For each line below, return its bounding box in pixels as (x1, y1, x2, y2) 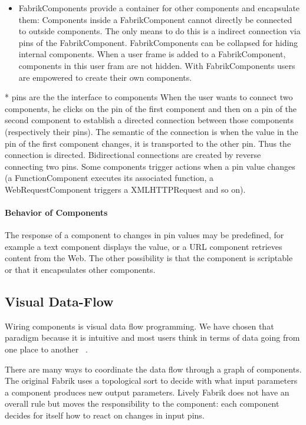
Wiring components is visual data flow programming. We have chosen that (5, 319, 274, 332)
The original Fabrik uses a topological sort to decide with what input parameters (5, 374, 298, 387)
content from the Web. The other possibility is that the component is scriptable (5, 252, 293, 264)
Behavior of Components (5, 206, 108, 219)
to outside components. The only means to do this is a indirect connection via (18, 25, 301, 37)
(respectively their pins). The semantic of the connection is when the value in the (5, 125, 298, 137)
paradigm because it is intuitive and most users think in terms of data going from (5, 331, 300, 344)
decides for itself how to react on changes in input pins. (5, 409, 205, 421)
